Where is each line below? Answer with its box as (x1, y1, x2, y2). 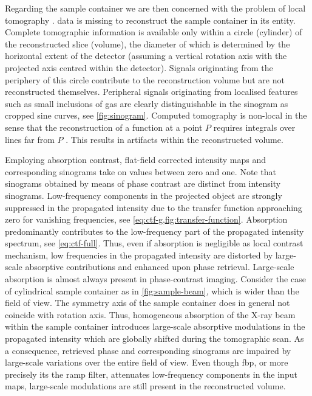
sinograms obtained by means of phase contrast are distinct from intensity (5, 177, 281, 190)
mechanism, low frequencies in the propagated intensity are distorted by (5, 248, 273, 261)
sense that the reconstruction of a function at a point (5, 120, 203, 133)
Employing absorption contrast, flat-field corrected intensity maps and (5, 153, 266, 166)
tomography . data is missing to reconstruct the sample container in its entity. (5, 13, 296, 26)
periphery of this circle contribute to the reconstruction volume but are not (5, 73, 285, 86)
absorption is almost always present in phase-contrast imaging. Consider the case (5, 273, 306, 285)
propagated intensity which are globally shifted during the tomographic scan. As (5, 332, 304, 345)
